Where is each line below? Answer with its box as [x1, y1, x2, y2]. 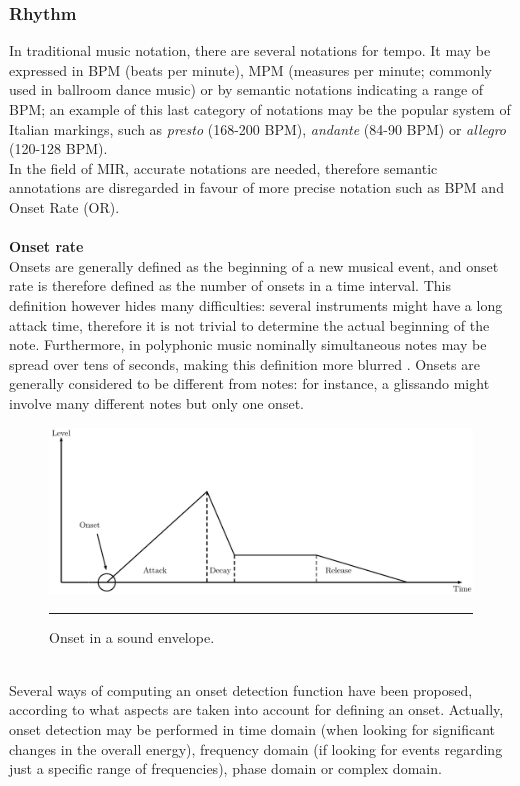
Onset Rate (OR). [9, 196, 120, 217]
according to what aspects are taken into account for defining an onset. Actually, [9, 699, 504, 720]
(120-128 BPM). [9, 138, 108, 159]
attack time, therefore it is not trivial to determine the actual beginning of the [9, 314, 490, 335]
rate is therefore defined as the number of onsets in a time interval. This [9, 275, 451, 296]
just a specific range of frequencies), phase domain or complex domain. [9, 758, 442, 779]
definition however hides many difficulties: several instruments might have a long [9, 294, 503, 315]
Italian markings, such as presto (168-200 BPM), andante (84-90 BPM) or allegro [9, 118, 507, 139]
